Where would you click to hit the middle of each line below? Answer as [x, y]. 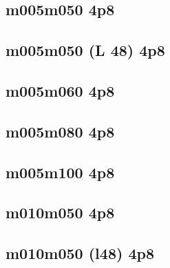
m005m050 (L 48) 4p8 [85, 50]
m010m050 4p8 [60, 212]
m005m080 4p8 [60, 131]
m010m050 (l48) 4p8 [80, 253]
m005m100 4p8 [60, 172]
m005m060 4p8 [60, 90]
